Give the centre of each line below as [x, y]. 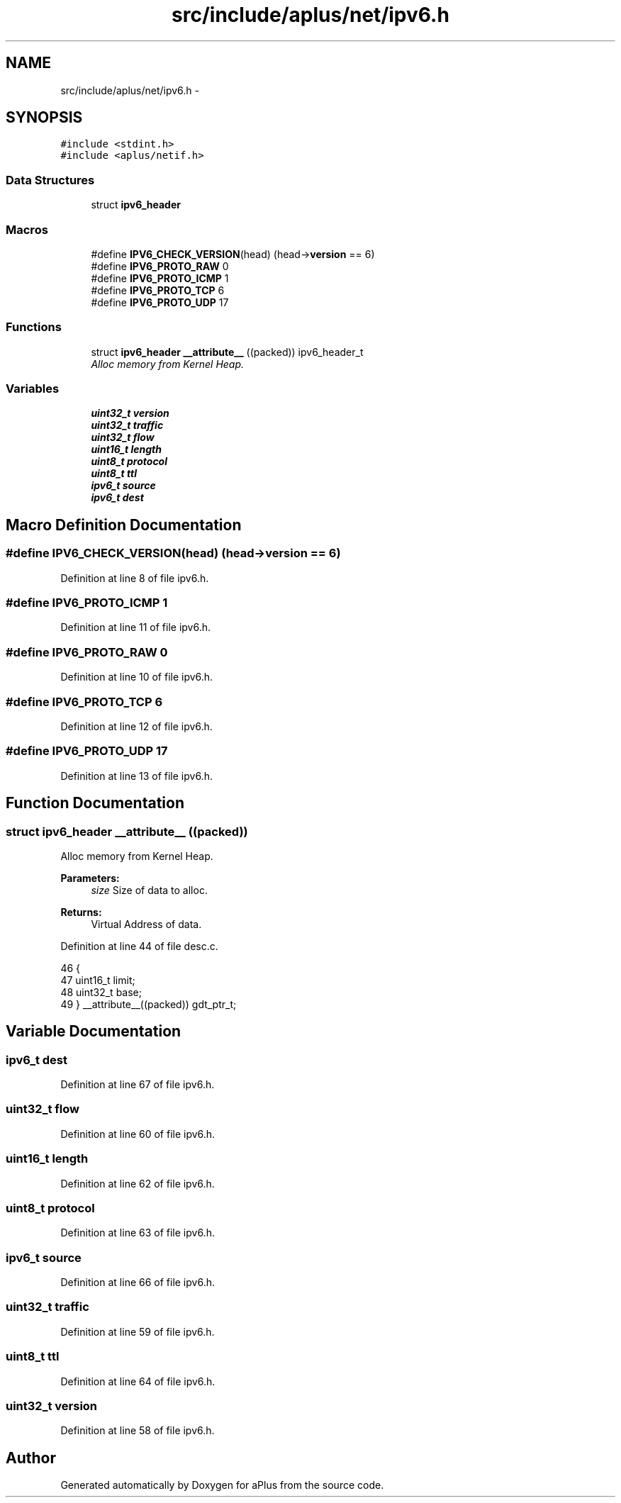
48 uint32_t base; [101, 992]
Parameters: [90, 878]
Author [31, 1458]
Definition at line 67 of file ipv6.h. [138, 1085]
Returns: [81, 912]
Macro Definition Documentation [124, 525]
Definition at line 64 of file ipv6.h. [138, 1381]
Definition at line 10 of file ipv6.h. [137, 677]
